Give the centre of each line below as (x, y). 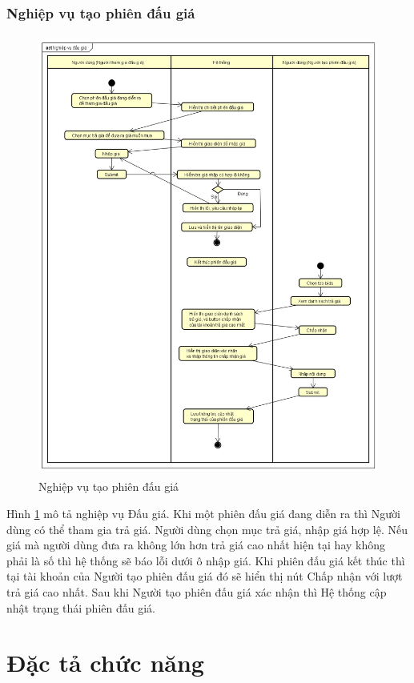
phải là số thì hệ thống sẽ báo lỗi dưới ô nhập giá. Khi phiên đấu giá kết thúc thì (206, 560)
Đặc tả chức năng (105, 663)
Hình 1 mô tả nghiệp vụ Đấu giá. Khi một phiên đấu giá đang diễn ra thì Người (203, 513)
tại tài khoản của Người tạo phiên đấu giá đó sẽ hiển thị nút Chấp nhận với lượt (205, 576)
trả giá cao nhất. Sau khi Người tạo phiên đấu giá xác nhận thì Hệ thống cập (197, 591)
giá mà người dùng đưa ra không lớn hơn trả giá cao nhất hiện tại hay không (196, 545)
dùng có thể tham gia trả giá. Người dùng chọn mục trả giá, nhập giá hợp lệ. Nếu (207, 529)
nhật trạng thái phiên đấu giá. (81, 607)
